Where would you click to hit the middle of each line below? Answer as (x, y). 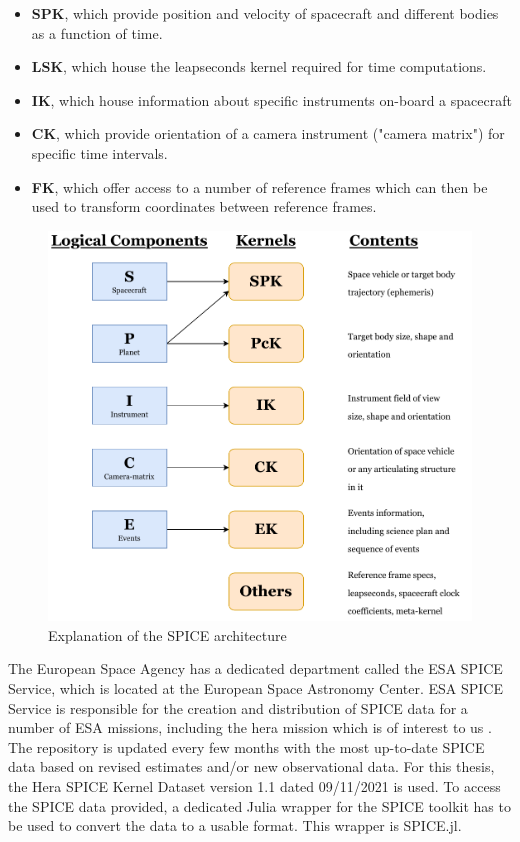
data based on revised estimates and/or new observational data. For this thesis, (251, 766)
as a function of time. (97, 32)
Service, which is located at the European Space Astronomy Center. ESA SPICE (255, 687)
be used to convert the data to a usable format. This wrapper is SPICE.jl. (235, 825)
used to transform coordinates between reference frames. (204, 206)
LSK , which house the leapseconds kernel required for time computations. (259, 66)
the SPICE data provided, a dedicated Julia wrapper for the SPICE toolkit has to (259, 805)
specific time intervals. (99, 152)
